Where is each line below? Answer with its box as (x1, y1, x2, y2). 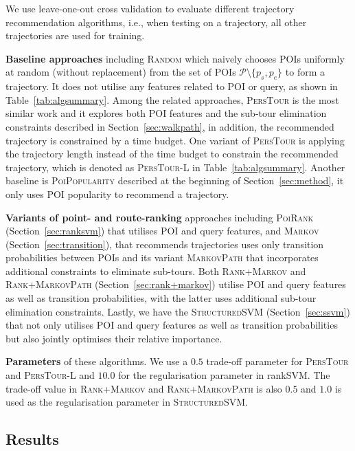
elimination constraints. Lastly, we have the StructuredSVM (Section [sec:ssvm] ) (5, 304, 350, 318)
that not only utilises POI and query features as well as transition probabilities (5, 318, 338, 332)
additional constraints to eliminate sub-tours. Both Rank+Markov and (5, 263, 306, 278)
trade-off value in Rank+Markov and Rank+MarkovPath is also (5, 381, 282, 395)
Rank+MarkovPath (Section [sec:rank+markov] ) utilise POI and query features (5, 277, 346, 291)
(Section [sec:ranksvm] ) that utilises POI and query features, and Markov (5, 223, 319, 238)
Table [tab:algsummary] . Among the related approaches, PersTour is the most (5, 92, 339, 107)
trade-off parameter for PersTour (206, 354, 349, 368)
